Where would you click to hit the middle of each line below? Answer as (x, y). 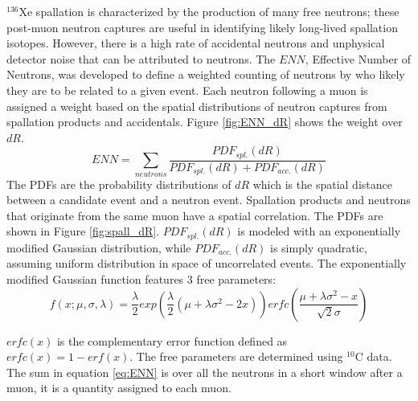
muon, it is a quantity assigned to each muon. (119, 388)
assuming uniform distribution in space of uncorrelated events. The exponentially (207, 263)
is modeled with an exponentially (319, 231)
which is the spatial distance (322, 184)
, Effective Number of (358, 58)
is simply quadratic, (319, 247)
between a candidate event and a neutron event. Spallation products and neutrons (209, 200)
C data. (373, 356)
